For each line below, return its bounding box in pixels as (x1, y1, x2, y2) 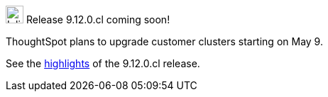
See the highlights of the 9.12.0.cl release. (6, 57, 200, 69)
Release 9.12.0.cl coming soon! (26, 13, 170, 25)
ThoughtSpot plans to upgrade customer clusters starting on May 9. (6, 35, 323, 47)
